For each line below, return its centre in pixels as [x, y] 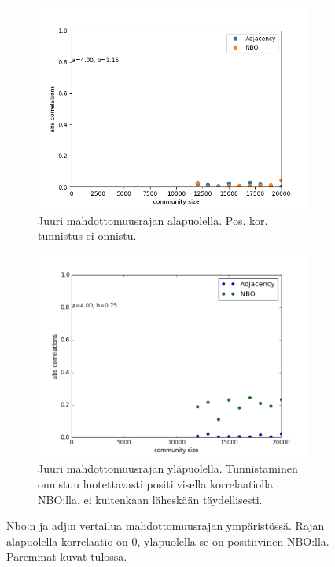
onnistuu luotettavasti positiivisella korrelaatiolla [156, 483]
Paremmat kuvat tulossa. [67, 556]
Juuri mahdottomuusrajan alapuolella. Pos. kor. [153, 220]
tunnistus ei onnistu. [87, 236]
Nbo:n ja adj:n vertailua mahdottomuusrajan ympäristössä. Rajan [166, 526]
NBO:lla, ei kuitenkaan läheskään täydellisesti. [150, 499]
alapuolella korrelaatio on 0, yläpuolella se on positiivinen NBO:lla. [168, 541]
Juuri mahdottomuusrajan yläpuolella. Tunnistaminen [168, 468]
